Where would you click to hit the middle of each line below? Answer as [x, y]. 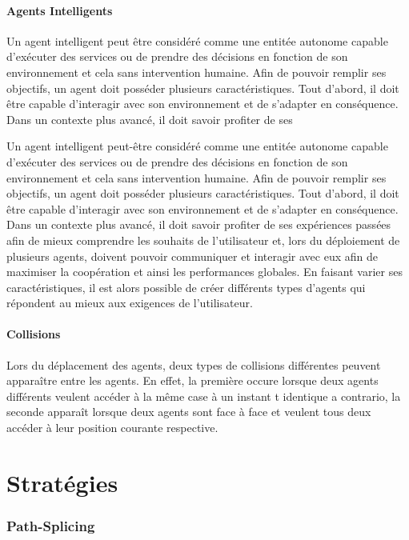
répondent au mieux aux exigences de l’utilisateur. [130, 303]
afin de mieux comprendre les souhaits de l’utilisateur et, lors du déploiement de [203, 240]
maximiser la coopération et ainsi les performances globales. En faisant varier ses [204, 272]
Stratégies [62, 482]
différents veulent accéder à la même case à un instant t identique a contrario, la [204, 396]
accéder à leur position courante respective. [112, 428]
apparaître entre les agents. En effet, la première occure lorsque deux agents [192, 380]
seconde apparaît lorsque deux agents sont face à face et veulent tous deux [189, 412]
